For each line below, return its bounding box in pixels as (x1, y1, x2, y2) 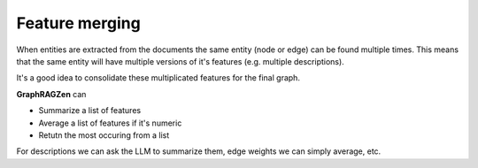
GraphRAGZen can (16, 88, 87, 99)
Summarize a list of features (38, 105, 142, 116)
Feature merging (16, 13, 141, 33)
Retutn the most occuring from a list (38, 129, 170, 141)
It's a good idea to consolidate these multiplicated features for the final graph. (16, 73, 301, 83)
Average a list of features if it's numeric (38, 118, 182, 128)
